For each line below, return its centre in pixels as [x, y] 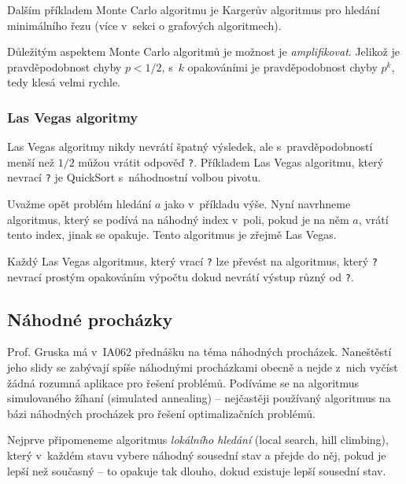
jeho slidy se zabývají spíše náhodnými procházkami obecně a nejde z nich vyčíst [203, 367]
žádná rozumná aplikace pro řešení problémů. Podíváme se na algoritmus [183, 382]
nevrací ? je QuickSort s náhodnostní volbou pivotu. [134, 177]
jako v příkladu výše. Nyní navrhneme [257, 204]
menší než [31, 161]
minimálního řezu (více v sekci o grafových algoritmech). [144, 25]
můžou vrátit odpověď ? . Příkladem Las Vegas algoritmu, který [231, 161]
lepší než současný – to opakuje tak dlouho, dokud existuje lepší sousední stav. [197, 470]
